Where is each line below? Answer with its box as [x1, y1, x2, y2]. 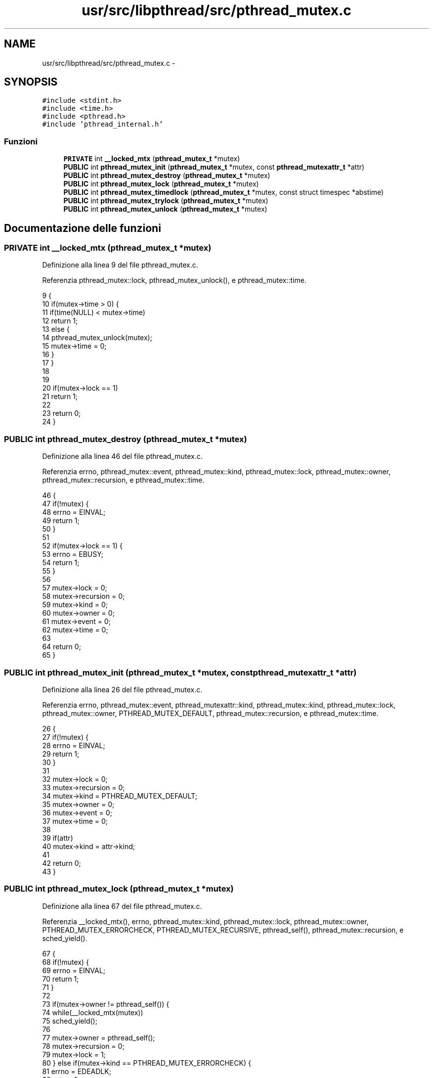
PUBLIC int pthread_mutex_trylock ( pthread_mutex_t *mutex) [63, 196, 268, 205]
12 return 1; [42, 316, 78, 325]
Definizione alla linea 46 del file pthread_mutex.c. [42, 452, 203, 461]
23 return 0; [42, 409, 81, 418]
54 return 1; [42, 558, 80, 567]
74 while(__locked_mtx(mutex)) [42, 1008, 143, 1017]
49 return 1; [42, 516, 80, 525]
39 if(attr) [42, 833, 73, 842]
